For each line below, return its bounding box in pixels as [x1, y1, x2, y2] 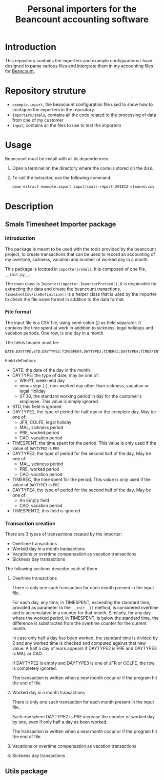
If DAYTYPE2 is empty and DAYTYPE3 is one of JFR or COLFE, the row [12, 660, 155, 666]
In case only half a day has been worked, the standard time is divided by [12, 635, 158, 641]
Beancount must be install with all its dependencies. [5, 155, 110, 161]
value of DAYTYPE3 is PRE [12, 481, 60, 487]
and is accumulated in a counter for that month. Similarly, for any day [12, 610, 151, 616]
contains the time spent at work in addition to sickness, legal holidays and [5, 325, 154, 330]
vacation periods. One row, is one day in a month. [5, 330, 105, 336]
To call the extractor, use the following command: [12, 175, 112, 180]
